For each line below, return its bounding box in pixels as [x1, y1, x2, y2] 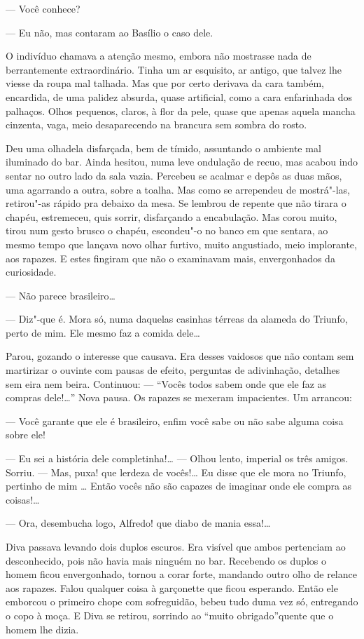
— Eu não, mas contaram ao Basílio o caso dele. [6, 25, 213, 39]
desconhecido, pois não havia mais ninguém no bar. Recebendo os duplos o [6, 553, 326, 567]
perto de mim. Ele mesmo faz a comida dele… [6, 325, 200, 339]
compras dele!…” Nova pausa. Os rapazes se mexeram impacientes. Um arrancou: [6, 390, 352, 405]
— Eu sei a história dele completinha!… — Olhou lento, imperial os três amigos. [6, 451, 349, 466]
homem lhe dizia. [6, 621, 79, 636]
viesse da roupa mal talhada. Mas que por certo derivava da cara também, [6, 76, 325, 90]
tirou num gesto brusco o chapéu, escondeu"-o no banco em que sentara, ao [6, 223, 328, 238]
